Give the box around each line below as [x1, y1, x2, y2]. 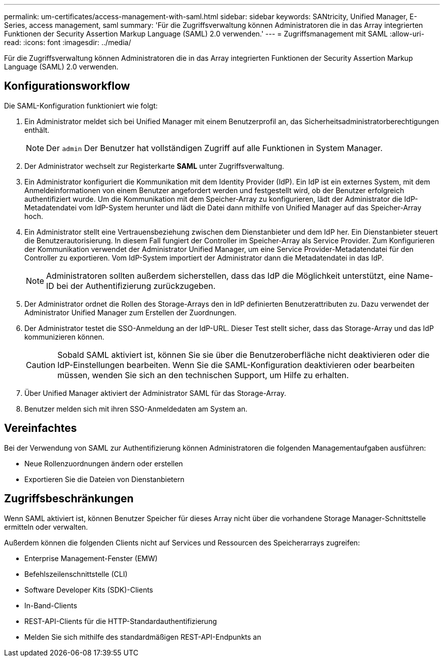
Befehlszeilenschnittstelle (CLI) [24, 569, 128, 578]
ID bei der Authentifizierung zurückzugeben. [46, 280, 216, 291]
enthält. [24, 125, 50, 134]
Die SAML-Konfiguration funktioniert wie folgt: [4, 101, 158, 110]
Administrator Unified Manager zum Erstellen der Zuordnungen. [24, 308, 237, 317]
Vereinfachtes [4, 422, 77, 435]
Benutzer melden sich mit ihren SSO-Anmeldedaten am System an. [24, 404, 247, 413]
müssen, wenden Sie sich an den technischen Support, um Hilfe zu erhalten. [57, 370, 349, 380]
